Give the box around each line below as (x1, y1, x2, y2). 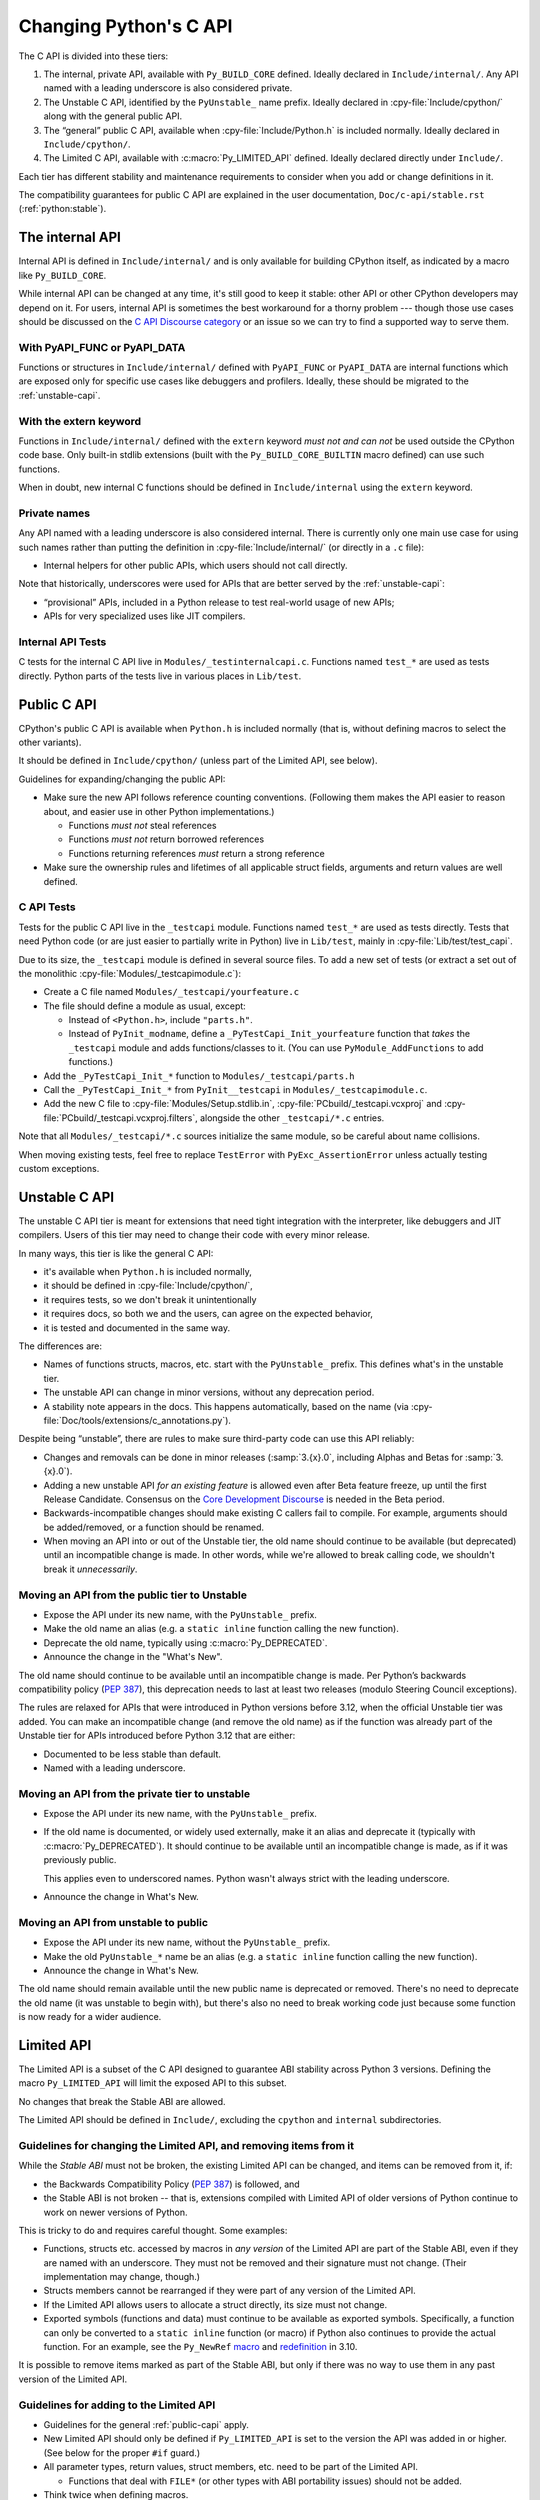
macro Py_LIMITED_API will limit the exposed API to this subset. (18, 2077, 287, 2089)
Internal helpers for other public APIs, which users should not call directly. (43, 560, 349, 572)
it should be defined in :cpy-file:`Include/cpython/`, (43, 1280, 254, 1292)
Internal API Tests (18, 635, 107, 649)
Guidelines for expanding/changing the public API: (18, 773, 226, 785)
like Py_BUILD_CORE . (18, 269, 107, 281)
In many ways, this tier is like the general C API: (18, 1247, 214, 1259)
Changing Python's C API (18, 15, 233, 37)
